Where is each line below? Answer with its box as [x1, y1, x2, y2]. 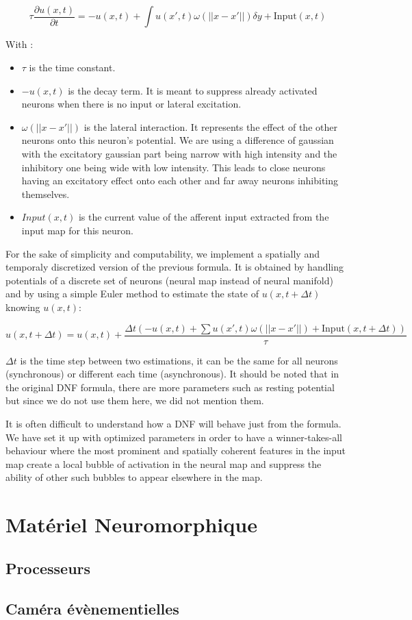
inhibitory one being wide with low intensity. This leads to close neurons [21, 160, 326, 174]
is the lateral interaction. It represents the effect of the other [83, 119, 337, 134]
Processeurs [5, 557, 91, 578]
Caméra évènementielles [5, 597, 179, 619]
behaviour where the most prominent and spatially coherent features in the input [5, 443, 346, 458]
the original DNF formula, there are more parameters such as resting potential [5, 380, 335, 394]
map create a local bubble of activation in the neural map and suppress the [5, 456, 322, 471]
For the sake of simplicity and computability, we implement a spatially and [5, 246, 320, 260]
